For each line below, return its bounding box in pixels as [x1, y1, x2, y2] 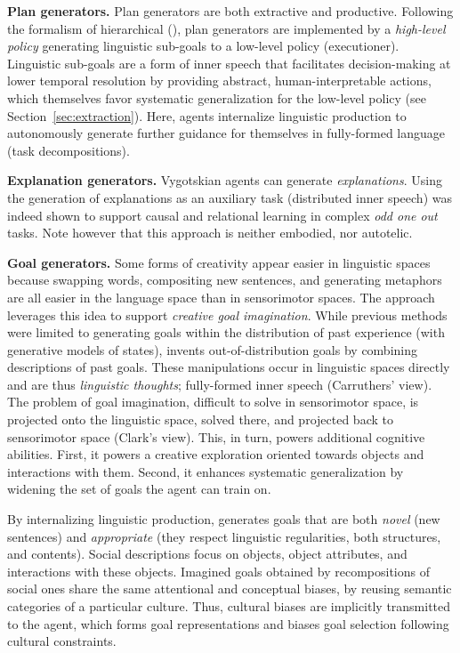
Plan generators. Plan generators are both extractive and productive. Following [7, 2, 454, 20]
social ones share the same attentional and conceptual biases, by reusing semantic [7, 579, 452, 598]
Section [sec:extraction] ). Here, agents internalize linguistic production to [7, 106, 407, 125]
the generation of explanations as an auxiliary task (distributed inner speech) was [7, 188, 452, 206]
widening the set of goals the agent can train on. [7, 480, 271, 498]
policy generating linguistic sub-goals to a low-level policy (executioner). [7, 36, 399, 55]
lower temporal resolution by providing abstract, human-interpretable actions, [7, 71, 432, 90]
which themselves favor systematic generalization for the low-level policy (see [7, 88, 426, 107]
